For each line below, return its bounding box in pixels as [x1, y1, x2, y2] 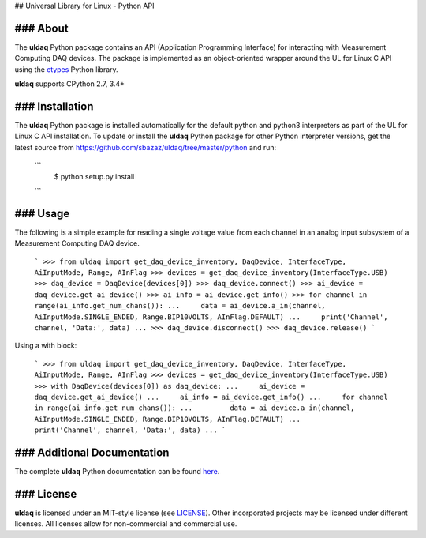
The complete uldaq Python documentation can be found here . [14, 467, 220, 476]
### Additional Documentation [14, 446, 170, 459]
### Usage [14, 206, 70, 220]
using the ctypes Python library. [14, 64, 118, 74]
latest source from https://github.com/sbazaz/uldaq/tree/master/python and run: [14, 142, 277, 152]
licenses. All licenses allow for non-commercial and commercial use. [14, 519, 237, 529]
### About [14, 21, 69, 35]
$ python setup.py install [54, 171, 135, 181]
